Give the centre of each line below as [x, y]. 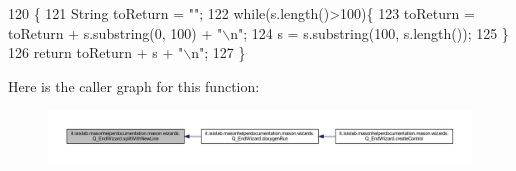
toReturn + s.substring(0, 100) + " [115, 32]
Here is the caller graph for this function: [134, 85]
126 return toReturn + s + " [96, 52]
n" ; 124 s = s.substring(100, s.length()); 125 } [369, 32]
